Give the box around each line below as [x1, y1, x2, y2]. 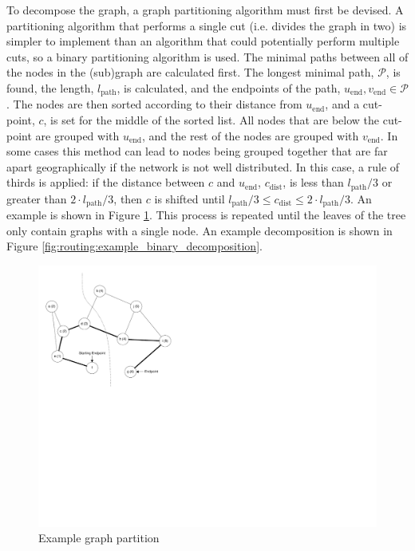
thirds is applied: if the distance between [6, 174, 205, 191]
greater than [6, 190, 67, 207]
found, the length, [6, 79, 94, 96]
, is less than [283, 174, 344, 191]
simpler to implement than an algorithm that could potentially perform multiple [6, 33, 400, 49]
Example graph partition [38, 529, 160, 546]
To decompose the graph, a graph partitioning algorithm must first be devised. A [6, 2, 404, 18]
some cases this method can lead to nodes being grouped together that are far [6, 143, 388, 159]
